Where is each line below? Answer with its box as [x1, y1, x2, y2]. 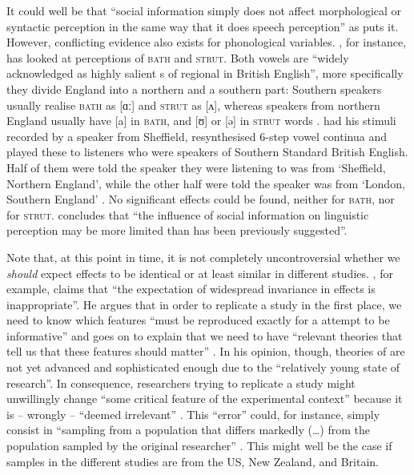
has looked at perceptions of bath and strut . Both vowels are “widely [6, 49, 349, 66]
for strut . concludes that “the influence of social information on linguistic [6, 206, 369, 223]
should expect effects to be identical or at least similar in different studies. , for [6, 264, 393, 281]
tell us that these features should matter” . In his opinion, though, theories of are [6, 343, 405, 360]
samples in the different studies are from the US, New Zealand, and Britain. [6, 453, 379, 469]
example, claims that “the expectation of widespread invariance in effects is [6, 280, 376, 297]
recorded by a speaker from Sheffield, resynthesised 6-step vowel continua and [6, 127, 387, 144]
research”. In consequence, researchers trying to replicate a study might [6, 374, 356, 391]
